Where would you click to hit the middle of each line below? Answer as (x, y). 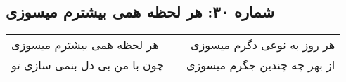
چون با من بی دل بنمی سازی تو (88, 65)
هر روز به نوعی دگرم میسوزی (263, 45)
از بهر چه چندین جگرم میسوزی (261, 65)
